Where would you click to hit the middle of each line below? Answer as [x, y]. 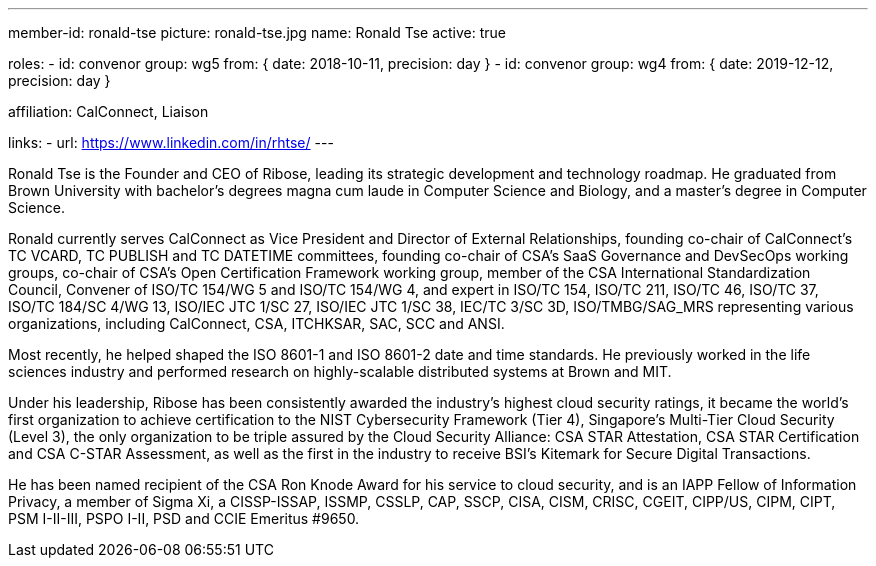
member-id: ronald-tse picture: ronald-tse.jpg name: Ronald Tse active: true [257, 32]
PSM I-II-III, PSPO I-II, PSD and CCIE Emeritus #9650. [184, 518]
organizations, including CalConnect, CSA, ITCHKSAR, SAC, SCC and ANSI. [256, 323]
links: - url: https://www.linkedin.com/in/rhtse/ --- [171, 142]
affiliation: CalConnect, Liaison [108, 111]
